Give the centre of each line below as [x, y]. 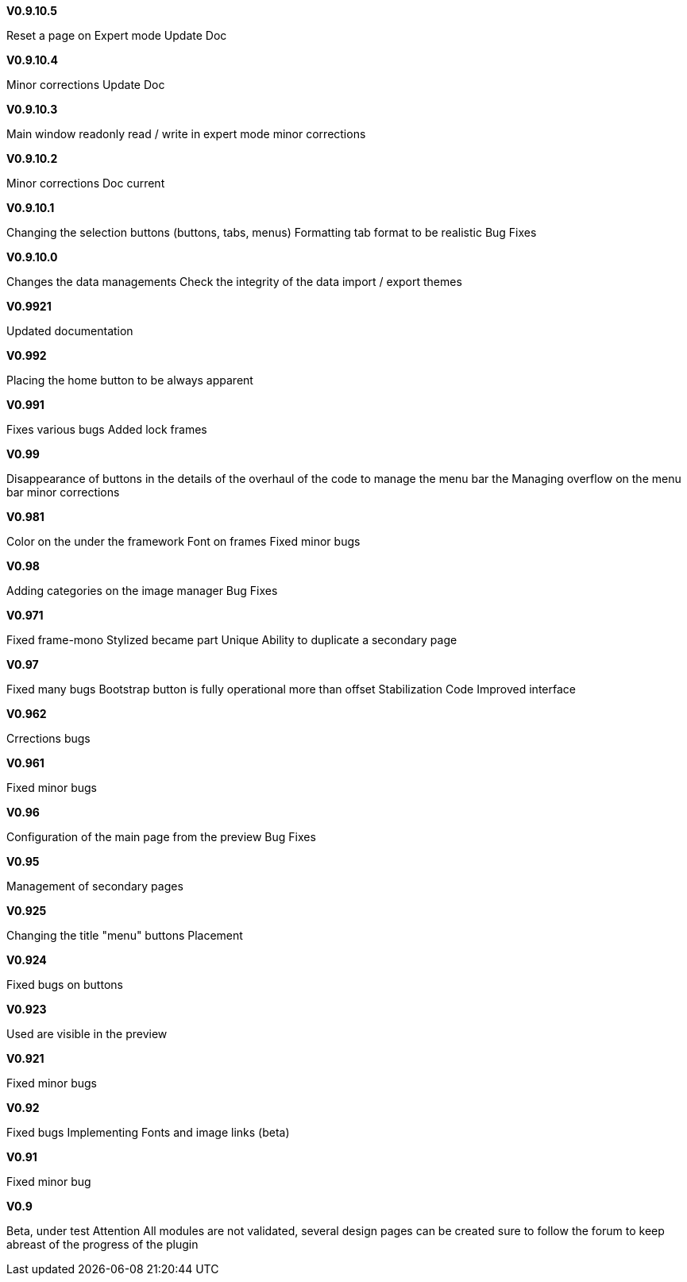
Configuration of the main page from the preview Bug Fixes [161, 837]
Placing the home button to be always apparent [130, 380]
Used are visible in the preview [87, 1034]
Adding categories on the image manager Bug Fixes [142, 591]
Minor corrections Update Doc [86, 85]
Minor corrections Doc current [86, 183]
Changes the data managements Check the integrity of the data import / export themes [234, 282]
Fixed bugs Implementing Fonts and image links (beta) [148, 1132]
